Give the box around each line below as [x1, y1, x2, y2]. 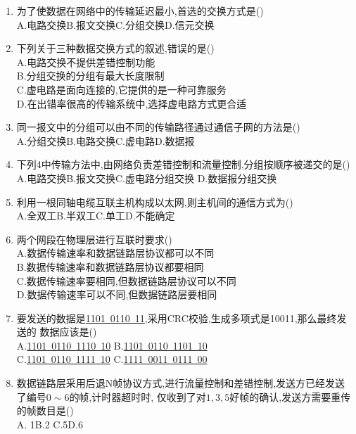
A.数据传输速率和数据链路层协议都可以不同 [16, 245, 215, 260]
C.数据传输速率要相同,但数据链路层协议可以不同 [16, 273, 236, 288]
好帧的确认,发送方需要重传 [229, 389, 351, 404]
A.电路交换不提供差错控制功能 [16, 54, 155, 69]
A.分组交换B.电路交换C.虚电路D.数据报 [16, 133, 195, 148]
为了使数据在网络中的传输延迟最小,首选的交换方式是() [16, 4, 264, 18]
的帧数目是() [16, 403, 74, 418]
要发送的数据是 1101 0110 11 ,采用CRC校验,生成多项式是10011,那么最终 [16, 310, 337, 325]
